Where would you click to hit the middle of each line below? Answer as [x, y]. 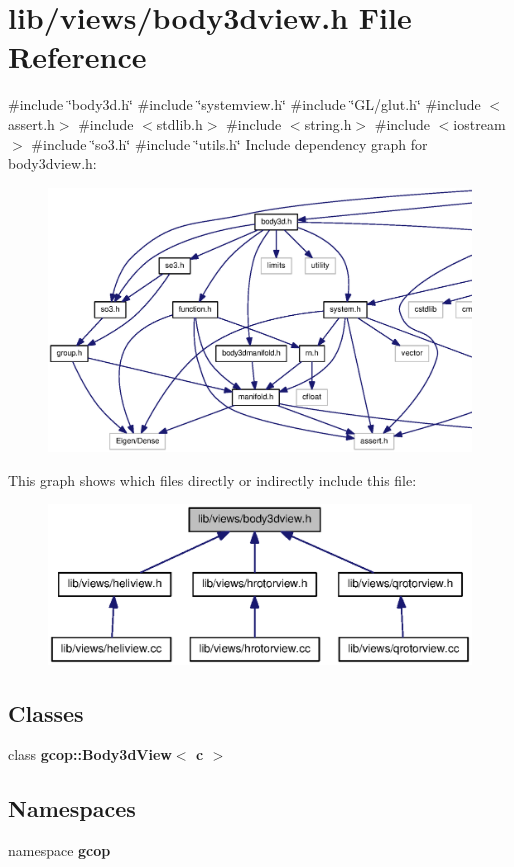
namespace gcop [59, 850]
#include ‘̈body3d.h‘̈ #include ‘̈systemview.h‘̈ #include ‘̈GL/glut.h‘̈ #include [244, 104]
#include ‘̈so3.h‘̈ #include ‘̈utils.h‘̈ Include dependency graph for [229, 143]
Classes [46, 712]
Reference [77, 56]
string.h [328, 123]
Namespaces [72, 808]
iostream [479, 123]
